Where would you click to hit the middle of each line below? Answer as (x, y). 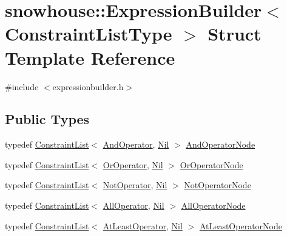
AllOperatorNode (213, 205)
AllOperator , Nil (133, 205)
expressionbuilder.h (88, 86)
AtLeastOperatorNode (241, 225)
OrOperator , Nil (133, 164)
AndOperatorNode (221, 144)
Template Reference (90, 57)
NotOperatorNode (218, 185)
